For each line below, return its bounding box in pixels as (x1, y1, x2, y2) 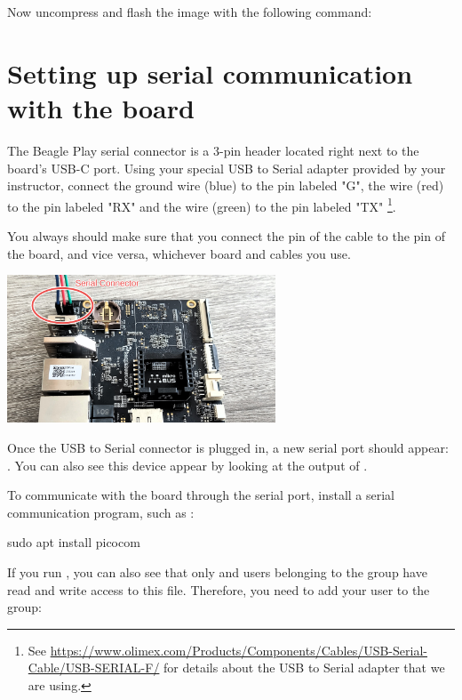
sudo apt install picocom (7, 533, 140, 551)
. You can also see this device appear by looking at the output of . (7, 455, 368, 474)
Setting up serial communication (7, 54, 413, 91)
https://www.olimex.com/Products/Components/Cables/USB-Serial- (50, 640, 427, 659)
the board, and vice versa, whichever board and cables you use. (7, 244, 351, 262)
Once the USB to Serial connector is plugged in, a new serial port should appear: (7, 438, 449, 456)
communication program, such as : (7, 503, 195, 521)
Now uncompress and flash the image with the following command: (7, 3, 372, 20)
